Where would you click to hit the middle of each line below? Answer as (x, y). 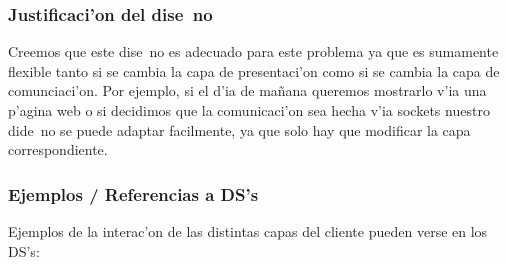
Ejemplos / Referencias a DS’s (133, 193)
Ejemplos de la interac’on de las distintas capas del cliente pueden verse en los (248, 231)
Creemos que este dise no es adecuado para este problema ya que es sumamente (253, 51)
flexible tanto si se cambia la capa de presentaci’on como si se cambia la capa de (254, 70)
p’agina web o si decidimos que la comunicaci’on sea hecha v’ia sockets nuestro (249, 110)
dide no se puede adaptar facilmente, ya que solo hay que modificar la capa (239, 129)
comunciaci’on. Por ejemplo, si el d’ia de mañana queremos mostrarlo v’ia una (247, 90)
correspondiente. (58, 149)
